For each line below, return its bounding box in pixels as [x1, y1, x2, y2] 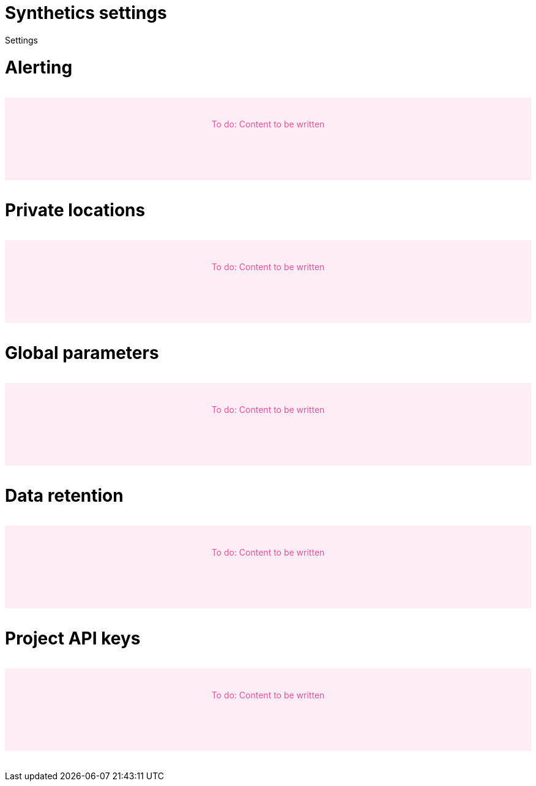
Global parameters [5, 342, 159, 363]
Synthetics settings [5, 2, 167, 23]
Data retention [5, 485, 124, 506]
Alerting [5, 56, 73, 78]
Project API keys [5, 627, 141, 649]
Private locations [5, 199, 146, 221]
